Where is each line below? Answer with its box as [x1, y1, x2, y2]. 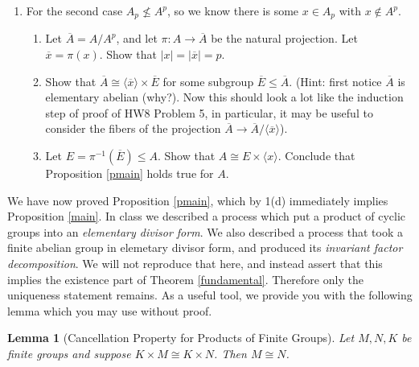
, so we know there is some [166, 2, 299, 19]
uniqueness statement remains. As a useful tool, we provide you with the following [7, 287, 413, 303]
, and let [116, 30, 158, 47]
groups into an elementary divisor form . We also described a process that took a [7, 223, 404, 240]
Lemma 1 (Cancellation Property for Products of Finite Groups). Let [7, 329, 355, 346]
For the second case [26, 2, 123, 19]
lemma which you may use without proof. [7, 302, 212, 319]
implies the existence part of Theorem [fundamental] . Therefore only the [7, 270, 364, 287]
